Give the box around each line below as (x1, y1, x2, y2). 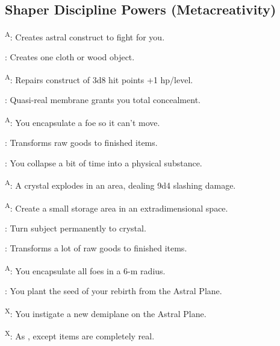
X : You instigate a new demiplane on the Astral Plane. (5, 305, 207, 319)
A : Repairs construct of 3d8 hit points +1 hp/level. (5, 72, 193, 86)
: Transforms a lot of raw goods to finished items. (5, 242, 187, 254)
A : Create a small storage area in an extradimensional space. (5, 200, 228, 214)
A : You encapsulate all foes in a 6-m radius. (5, 263, 166, 277)
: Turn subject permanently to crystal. (5, 221, 146, 234)
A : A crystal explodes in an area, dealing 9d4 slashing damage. (5, 177, 236, 191)
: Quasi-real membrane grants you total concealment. (5, 93, 201, 106)
